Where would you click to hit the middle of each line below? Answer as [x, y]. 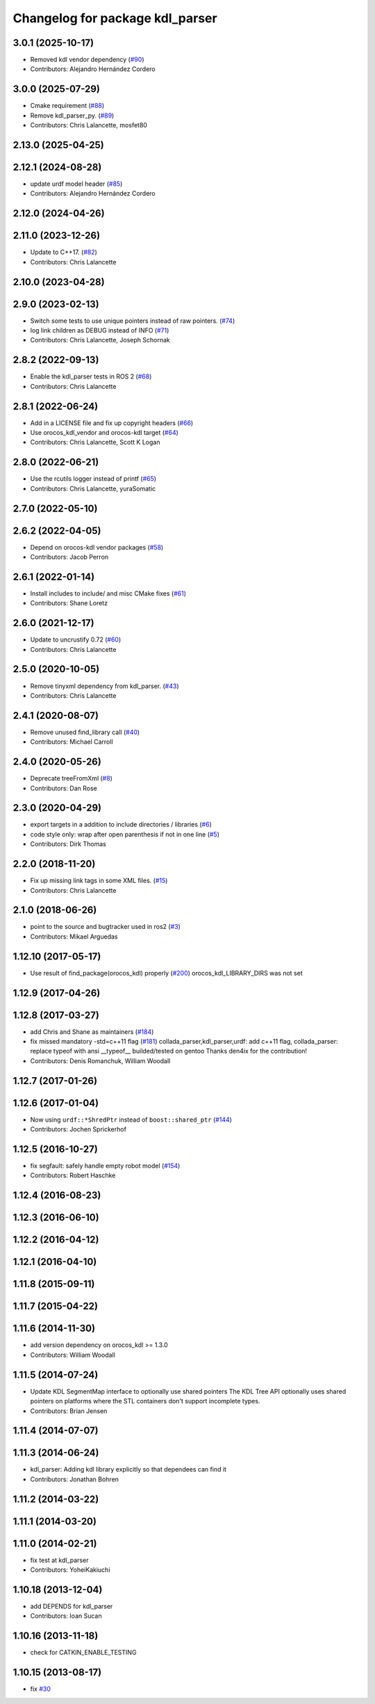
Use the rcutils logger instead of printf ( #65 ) [93, 479]
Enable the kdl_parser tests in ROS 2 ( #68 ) [91, 376]
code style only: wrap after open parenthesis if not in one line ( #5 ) [125, 834]
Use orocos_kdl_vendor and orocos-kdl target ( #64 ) [104, 433]
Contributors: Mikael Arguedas [74, 937]
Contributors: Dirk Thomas [68, 844]
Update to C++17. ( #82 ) [64, 252]
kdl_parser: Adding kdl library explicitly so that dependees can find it [128, 1470]
